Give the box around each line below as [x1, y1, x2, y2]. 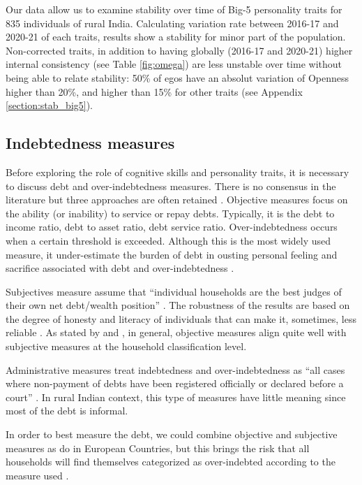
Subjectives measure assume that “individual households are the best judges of [6, 284, 342, 298]
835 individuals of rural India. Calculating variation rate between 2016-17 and [6, 15, 339, 30]
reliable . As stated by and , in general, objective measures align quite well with [6, 325, 347, 340]
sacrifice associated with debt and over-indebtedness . [6, 261, 234, 275]
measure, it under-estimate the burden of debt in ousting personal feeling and [6, 247, 338, 261]
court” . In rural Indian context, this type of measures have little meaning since [6, 389, 346, 404]
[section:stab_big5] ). [6, 98, 93, 113]
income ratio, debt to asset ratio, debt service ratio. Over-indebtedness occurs [6, 219, 338, 234]
